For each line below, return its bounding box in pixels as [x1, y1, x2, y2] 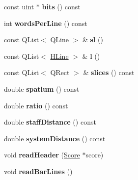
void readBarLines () [4, 166, 73, 176]
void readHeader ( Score [4, 150, 80, 160]
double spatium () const [4, 83, 80, 94]
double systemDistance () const [4, 133, 106, 143]
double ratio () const [4, 100, 68, 110]
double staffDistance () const [4, 117, 96, 127]
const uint [4, 1, 34, 11]
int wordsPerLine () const [4, 18, 87, 28]
